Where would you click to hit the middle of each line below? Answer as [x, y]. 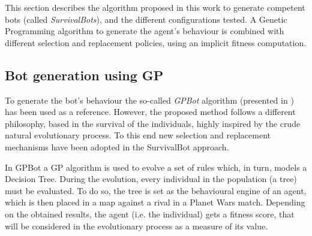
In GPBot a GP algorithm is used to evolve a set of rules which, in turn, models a [156, 167]
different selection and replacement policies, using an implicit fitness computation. [156, 42]
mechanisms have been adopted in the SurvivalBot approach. [117, 146]
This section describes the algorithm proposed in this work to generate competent [155, 7]
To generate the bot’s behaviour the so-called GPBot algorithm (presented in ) [149, 100]
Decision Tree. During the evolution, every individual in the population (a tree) [151, 179]
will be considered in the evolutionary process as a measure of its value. [136, 226]
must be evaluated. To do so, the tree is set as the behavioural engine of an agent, [156, 190]
